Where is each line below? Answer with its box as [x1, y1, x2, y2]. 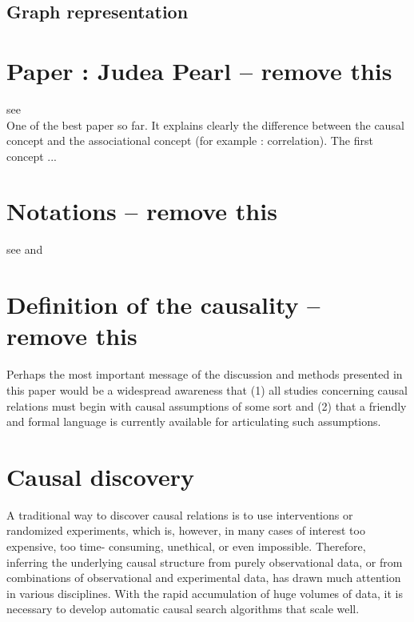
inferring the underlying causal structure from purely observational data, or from [6, 553, 403, 570]
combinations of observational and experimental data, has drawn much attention [6, 569, 401, 586]
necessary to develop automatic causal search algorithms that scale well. [6, 600, 360, 617]
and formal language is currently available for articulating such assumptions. [6, 413, 381, 430]
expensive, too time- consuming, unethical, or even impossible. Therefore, [6, 538, 366, 554]
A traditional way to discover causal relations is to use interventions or [6, 506, 353, 523]
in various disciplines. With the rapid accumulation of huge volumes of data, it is [6, 584, 403, 601]
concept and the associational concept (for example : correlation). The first [6, 132, 373, 149]
